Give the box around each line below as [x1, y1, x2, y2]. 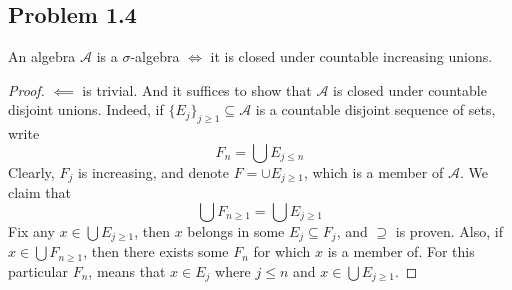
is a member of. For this [327, 241, 475, 262]
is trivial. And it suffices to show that [82, 79, 312, 100]
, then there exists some [83, 241, 229, 262]
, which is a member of [303, 161, 444, 182]
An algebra [8, 46, 76, 67]
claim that [8, 182, 71, 203]
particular [8, 260, 68, 281]
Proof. [8, 79, 45, 100]
